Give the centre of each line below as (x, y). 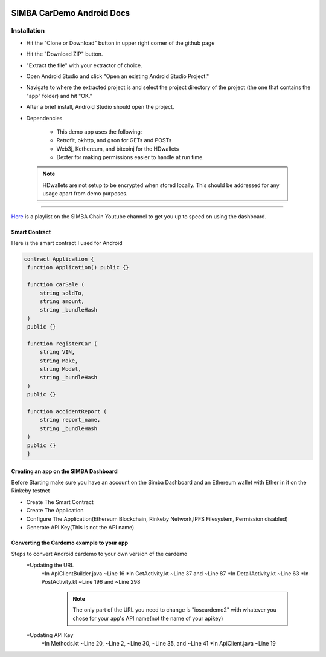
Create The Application (55, 511)
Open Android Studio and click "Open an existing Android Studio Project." (118, 76)
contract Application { (59, 259)
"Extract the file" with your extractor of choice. (84, 65)
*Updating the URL (50, 565)
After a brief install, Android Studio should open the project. (100, 107)
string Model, (60, 369)
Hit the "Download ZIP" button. (65, 54)
